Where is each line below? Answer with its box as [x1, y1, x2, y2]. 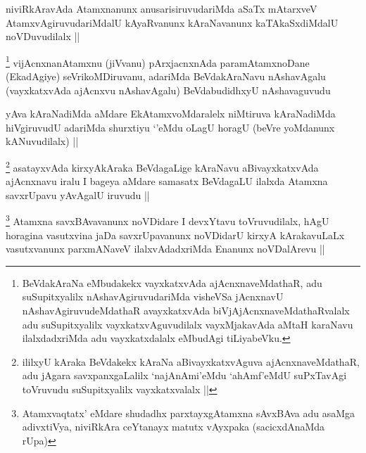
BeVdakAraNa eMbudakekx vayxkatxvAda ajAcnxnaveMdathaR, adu [22, 275, 322, 290]
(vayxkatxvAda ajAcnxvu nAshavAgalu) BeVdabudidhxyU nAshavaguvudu [6, 82, 331, 97]
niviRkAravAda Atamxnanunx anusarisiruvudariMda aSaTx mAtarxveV [6, 1, 317, 15]
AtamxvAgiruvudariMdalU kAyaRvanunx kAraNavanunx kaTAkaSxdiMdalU [6, 15, 339, 30]
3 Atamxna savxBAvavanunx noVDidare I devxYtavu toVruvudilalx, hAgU [6, 212, 329, 229]
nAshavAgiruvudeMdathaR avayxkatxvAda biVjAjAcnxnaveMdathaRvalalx [22, 303, 350, 318]
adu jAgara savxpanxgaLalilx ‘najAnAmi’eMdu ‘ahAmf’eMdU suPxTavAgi [22, 368, 347, 383]
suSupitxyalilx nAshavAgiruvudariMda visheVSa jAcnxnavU [22, 289, 284, 304]
